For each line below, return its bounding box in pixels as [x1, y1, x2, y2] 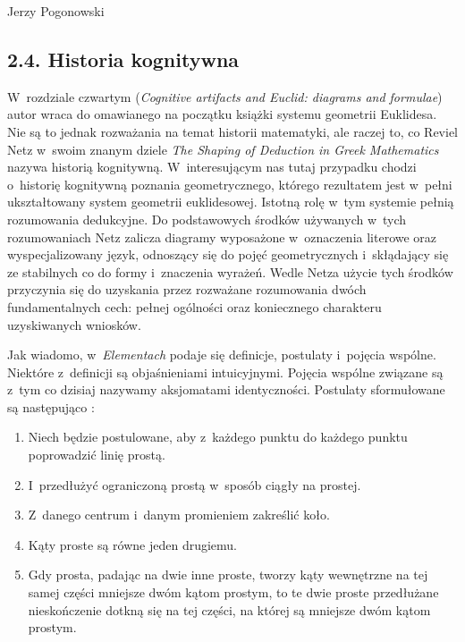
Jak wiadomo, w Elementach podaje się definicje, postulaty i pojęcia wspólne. [7, 345, 436, 364]
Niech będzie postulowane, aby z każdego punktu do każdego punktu [28, 427, 408, 446]
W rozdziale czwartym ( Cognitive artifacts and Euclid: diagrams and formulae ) [7, 87, 443, 106]
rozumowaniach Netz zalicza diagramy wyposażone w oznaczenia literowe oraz [7, 227, 437, 246]
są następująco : [7, 397, 95, 416]
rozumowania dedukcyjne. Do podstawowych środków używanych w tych [7, 209, 407, 228]
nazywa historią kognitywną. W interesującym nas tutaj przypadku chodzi [7, 157, 417, 176]
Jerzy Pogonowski [7, 2, 105, 20]
